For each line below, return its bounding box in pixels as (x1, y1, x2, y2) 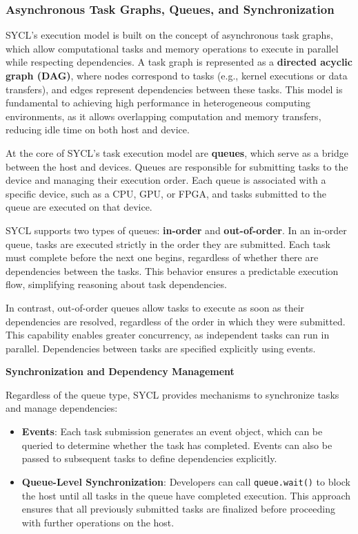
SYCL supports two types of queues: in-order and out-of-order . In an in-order (6, 222, 347, 237)
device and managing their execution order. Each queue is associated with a (6, 173, 326, 187)
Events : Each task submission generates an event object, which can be (21, 424, 323, 439)
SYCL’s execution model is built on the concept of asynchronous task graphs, (6, 28, 333, 42)
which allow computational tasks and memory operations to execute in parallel (6, 41, 339, 55)
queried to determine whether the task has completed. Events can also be (21, 437, 332, 452)
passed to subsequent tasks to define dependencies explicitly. (21, 451, 277, 466)
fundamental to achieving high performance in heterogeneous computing (6, 95, 311, 110)
